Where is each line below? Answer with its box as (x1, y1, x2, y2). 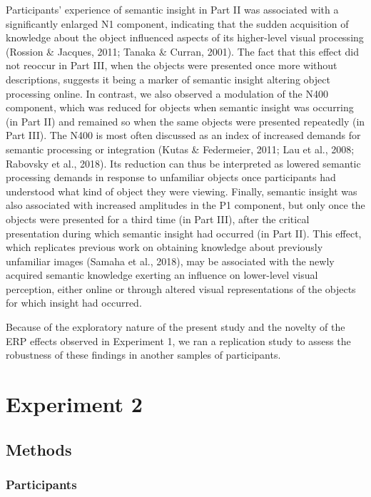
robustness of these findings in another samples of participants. (6, 347, 281, 362)
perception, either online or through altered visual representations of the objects (6, 281, 356, 296)
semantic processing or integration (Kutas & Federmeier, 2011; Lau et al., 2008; (6, 141, 355, 156)
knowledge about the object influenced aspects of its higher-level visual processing (6, 30, 364, 45)
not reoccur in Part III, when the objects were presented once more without (6, 58, 337, 73)
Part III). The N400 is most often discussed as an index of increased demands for (6, 128, 361, 143)
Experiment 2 (6, 389, 143, 419)
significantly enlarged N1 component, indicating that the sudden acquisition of (6, 16, 349, 31)
